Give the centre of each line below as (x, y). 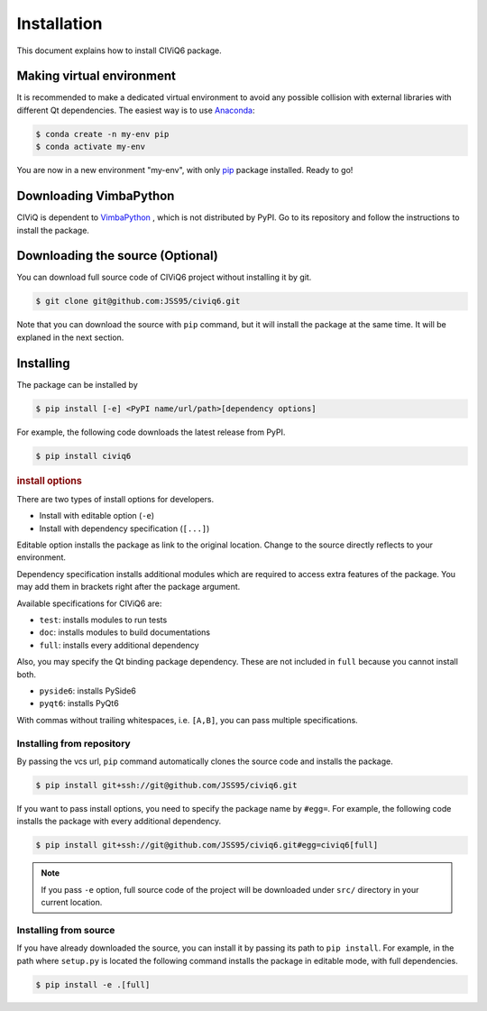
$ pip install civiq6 (83, 456)
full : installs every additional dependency (119, 645)
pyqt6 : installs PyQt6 (79, 703)
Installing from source (66, 930)
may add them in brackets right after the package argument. (129, 587)
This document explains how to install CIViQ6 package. (119, 51)
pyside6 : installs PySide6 (88, 691)
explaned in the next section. (70, 337)
